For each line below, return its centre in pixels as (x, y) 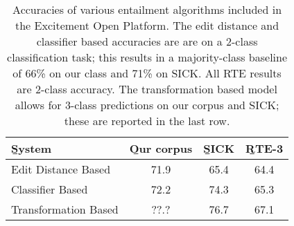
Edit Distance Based (61, 169)
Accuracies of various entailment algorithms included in (147, 9)
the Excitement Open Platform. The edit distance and (147, 25)
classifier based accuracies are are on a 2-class (147, 41)
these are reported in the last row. (147, 121)
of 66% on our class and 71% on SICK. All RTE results (147, 73)
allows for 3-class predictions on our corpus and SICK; (147, 105)
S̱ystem (32, 148)
